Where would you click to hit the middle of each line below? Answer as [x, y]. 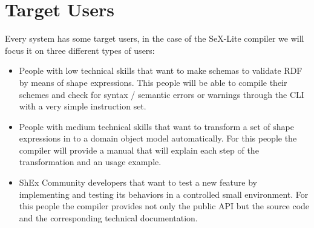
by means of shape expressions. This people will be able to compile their [153, 82]
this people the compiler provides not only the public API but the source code [164, 206]
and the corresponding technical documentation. [108, 217]
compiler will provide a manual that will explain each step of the [139, 150]
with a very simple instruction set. [83, 106]
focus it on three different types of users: [80, 50]
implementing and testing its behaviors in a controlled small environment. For [164, 194]
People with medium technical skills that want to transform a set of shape [156, 126]
